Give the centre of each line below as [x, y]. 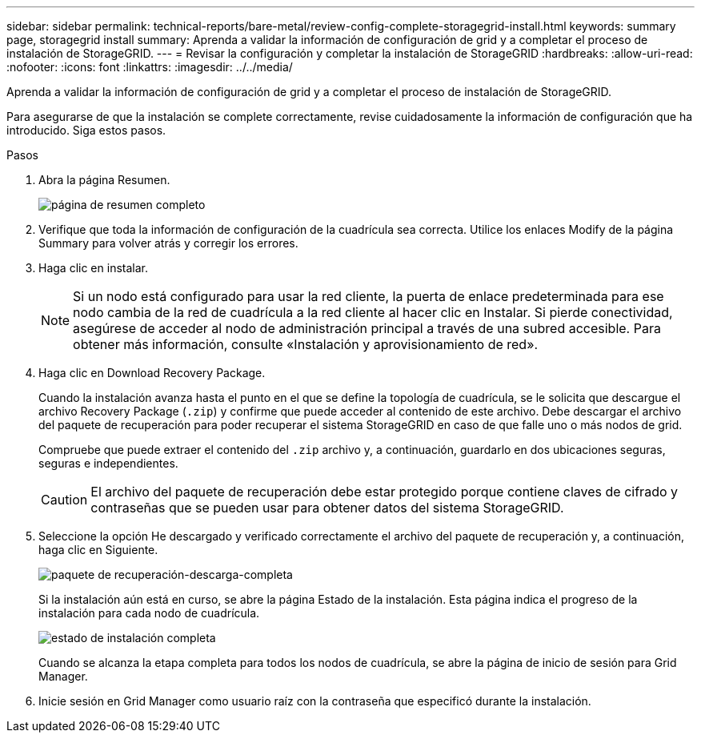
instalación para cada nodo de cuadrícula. [149, 613]
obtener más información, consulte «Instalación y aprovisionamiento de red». [306, 344]
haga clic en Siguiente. [98, 550]
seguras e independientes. [108, 463]
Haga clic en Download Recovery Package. [152, 373]
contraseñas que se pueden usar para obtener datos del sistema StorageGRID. [327, 508]
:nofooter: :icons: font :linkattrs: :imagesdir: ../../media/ [150, 67]
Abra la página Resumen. [104, 180]
